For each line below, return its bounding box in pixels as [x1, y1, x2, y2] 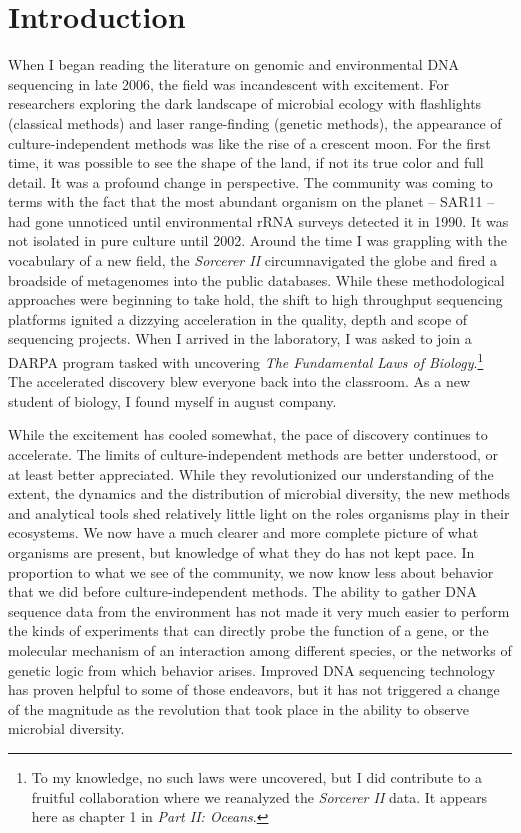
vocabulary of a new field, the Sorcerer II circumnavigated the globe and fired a [8, 250, 497, 271]
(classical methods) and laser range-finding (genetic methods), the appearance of [8, 112, 502, 133]
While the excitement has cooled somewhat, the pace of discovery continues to [8, 424, 488, 445]
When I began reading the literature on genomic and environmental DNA [8, 54, 460, 75]
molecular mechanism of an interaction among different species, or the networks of [8, 640, 512, 660]
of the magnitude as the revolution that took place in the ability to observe [8, 698, 470, 719]
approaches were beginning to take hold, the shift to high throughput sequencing [8, 289, 503, 310]
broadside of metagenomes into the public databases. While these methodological [8, 269, 505, 290]
